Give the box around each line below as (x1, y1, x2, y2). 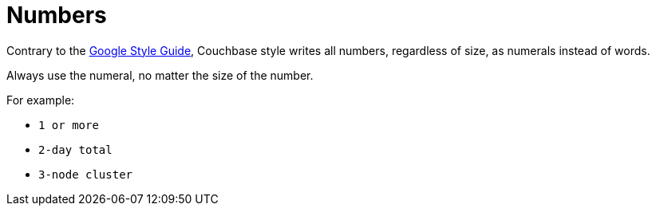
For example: (6, 92, 75, 107)
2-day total (38, 143, 113, 156)
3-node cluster (38, 167, 133, 181)
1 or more (38, 118, 99, 132)
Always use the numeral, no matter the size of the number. (6, 68, 314, 82)
